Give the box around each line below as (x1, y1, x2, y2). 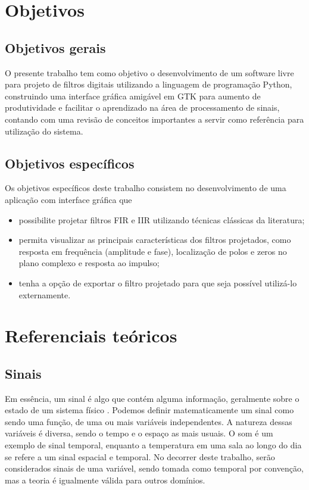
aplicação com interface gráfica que (5, 193, 132, 205)
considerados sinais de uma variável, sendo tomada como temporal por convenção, (5, 462, 304, 475)
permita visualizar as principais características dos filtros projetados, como (18, 233, 291, 246)
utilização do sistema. (5, 124, 83, 137)
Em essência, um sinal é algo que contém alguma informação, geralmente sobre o (5, 392, 299, 404)
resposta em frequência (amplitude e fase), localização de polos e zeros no (18, 245, 287, 257)
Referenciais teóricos (5, 323, 177, 348)
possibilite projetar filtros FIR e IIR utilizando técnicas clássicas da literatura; (18, 213, 305, 226)
